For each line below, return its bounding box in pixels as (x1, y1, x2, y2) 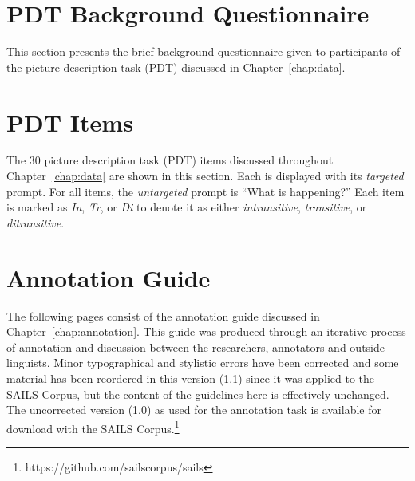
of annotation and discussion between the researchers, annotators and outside (6, 338, 385, 355)
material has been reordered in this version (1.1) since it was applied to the (6, 369, 375, 386)
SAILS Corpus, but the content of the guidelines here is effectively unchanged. (6, 385, 389, 402)
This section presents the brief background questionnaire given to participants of (6, 43, 401, 60)
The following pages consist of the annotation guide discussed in (6, 307, 320, 324)
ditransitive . (6, 214, 65, 231)
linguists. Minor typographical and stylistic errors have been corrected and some (6, 354, 399, 371)
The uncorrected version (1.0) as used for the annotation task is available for (6, 401, 381, 418)
